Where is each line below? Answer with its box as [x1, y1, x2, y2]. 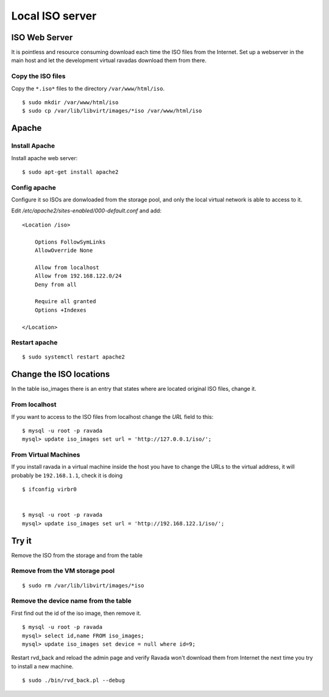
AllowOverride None [34, 247, 93, 254]
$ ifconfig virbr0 [22, 486, 77, 493]
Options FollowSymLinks [34, 238, 106, 245]
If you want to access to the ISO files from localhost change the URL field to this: [11, 413, 214, 420]
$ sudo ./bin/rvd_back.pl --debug [22, 677, 125, 684]
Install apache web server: [11, 154, 78, 161]
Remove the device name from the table [11, 597, 132, 605]
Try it [11, 536, 32, 546]
